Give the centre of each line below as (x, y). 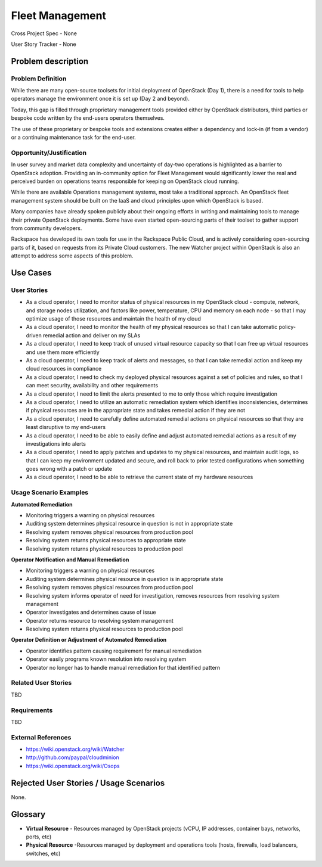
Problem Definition (39, 79)
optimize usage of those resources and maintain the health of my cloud (113, 319)
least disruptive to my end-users (66, 427)
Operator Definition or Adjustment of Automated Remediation (89, 640)
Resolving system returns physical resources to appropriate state (106, 540)
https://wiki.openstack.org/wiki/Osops (73, 766)
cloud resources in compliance (64, 369)
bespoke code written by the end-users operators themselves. (88, 118)
